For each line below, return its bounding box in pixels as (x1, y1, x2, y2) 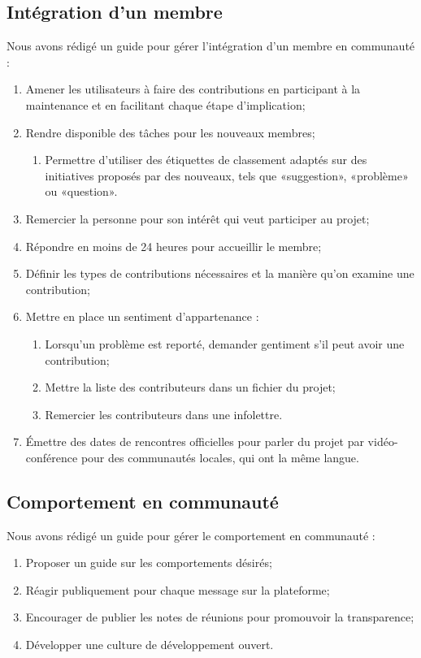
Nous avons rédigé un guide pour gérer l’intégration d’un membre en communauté (7, 37, 415, 54)
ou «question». (45, 183, 118, 200)
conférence (25, 448, 78, 465)
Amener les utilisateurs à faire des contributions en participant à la (25, 80, 361, 97)
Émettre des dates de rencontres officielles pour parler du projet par (25, 433, 364, 450)
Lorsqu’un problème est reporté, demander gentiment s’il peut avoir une (45, 335, 405, 352)
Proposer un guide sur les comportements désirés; (25, 554, 272, 571)
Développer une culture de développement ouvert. (25, 636, 274, 653)
